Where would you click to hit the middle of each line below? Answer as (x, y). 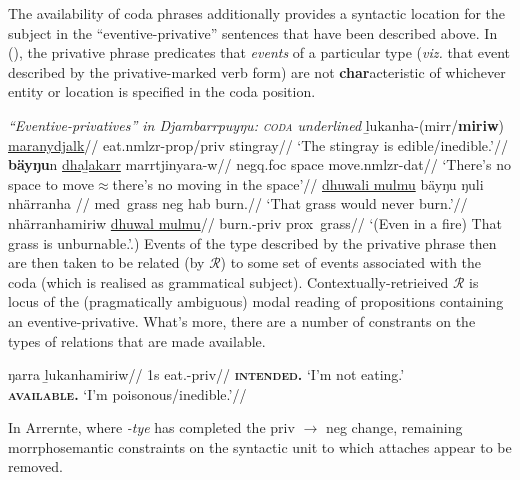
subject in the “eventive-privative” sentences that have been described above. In (253, 32)
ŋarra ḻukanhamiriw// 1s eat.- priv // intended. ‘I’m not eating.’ (206, 374)
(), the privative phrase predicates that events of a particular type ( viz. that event (259, 52)
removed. (35, 466)
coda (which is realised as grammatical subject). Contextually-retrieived (228, 281)
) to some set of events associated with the (351, 262)
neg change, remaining (394, 427)
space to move (51, 183)
